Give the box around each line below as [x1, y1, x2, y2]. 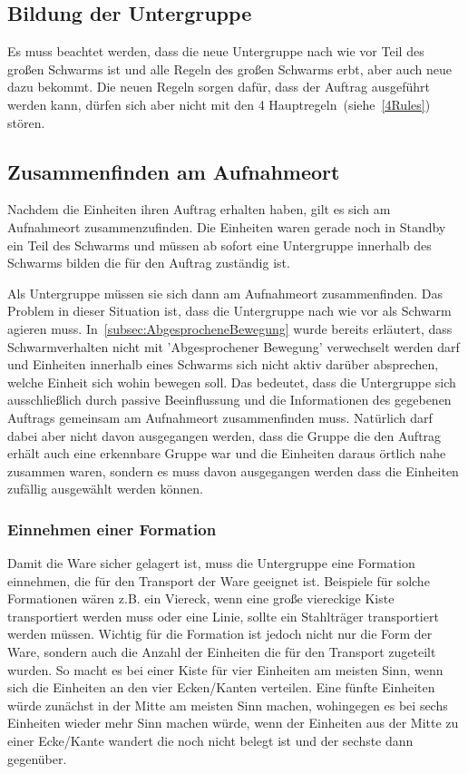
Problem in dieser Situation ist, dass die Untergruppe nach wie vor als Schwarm [7, 301, 452, 320]
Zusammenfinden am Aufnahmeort [7, 157, 340, 185]
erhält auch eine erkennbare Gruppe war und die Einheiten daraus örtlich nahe [7, 444, 446, 463]
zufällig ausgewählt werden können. [7, 479, 203, 498]
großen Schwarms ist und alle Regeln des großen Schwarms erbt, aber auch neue [7, 59, 452, 78]
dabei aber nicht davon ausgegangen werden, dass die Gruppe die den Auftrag [7, 426, 442, 445]
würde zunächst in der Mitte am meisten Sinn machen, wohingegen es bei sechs [7, 695, 448, 714]
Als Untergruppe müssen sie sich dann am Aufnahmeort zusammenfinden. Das [7, 283, 443, 302]
